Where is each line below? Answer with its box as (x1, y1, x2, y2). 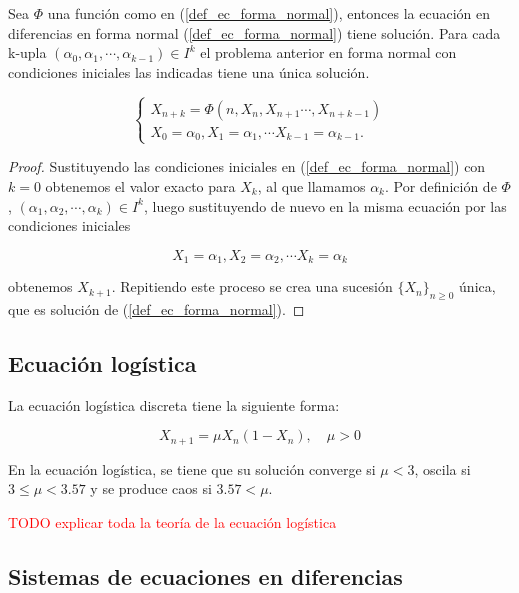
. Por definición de (384, 176, 497, 196)
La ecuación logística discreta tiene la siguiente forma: (8, 394, 340, 415)
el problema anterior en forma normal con (200, 42, 457, 63)
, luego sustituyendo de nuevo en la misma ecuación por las (143, 195, 507, 216)
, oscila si (414, 458, 471, 479)
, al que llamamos (257, 176, 366, 196)
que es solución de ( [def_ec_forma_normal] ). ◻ (8, 299, 305, 320)
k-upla (8, 42, 47, 63)
